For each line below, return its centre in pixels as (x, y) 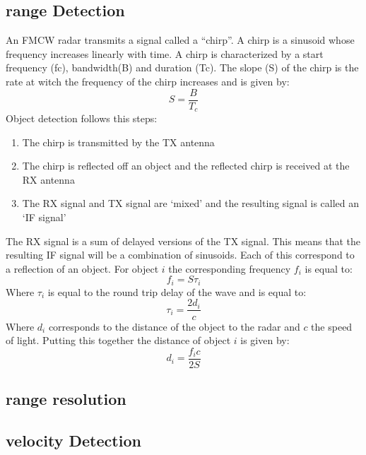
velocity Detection (73, 440)
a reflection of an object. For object (82, 268)
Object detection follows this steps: (82, 118)
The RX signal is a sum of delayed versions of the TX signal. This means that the (183, 241)
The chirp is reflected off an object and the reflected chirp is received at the (186, 166)
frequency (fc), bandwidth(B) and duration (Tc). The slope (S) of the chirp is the (182, 67)
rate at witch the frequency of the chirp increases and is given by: (148, 81)
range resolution (66, 399)
